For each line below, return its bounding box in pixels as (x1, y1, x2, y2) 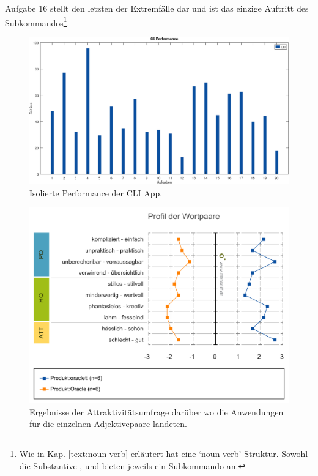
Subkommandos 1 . (5, 14, 70, 29)
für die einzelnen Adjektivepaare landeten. (29, 417, 187, 430)
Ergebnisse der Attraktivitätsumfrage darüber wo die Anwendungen (29, 405, 284, 418)
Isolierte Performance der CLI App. (29, 186, 163, 199)
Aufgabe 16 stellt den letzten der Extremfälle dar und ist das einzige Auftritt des (5, 2, 309, 14)
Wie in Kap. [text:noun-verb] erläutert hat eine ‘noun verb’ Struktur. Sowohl (19, 447, 308, 460)
